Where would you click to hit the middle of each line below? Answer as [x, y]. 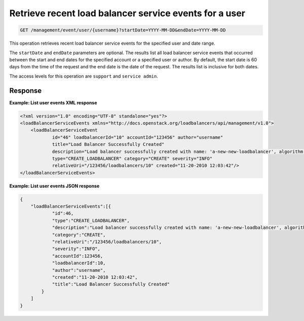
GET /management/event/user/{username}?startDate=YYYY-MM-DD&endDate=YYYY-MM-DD [123, 30]
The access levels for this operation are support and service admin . [84, 76]
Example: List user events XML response [53, 103]
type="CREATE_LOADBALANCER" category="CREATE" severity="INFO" [132, 158]
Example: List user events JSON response [54, 186]
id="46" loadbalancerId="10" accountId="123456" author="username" [138, 137]
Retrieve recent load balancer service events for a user [127, 13]
